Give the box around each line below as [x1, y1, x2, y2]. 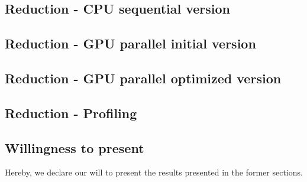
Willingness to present [5, 138, 144, 157]
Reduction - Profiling [5, 103, 137, 122]
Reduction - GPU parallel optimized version [5, 69, 282, 87]
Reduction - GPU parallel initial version [5, 34, 256, 53]
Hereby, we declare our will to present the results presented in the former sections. [5, 166, 303, 178]
